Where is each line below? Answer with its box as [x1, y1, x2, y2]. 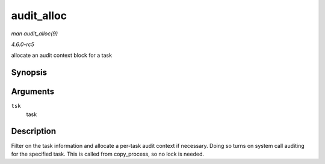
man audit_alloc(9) [11, 30, 58, 37]
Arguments [11, 87, 55, 97]
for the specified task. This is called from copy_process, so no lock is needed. [11, 150, 205, 157]
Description [11, 126, 57, 136]
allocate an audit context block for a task [11, 51, 113, 59]
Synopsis [11, 68, 48, 78]
